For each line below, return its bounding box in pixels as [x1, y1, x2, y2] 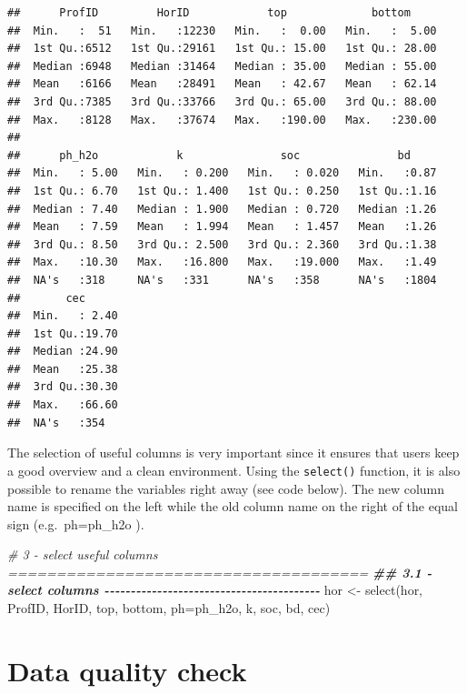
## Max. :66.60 [7, 398, 118, 412]
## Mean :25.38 [7, 362, 118, 376]
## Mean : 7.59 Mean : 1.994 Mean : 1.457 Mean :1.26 [7, 220, 437, 234]
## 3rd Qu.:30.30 [7, 380, 118, 394]
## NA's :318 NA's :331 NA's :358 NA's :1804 [7, 273, 437, 287]
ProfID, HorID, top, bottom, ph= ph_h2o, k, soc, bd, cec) [7, 598, 331, 618]
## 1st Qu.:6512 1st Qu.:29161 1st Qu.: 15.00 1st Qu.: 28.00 [7, 42, 437, 55]
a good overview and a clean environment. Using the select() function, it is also [7, 460, 461, 479]
